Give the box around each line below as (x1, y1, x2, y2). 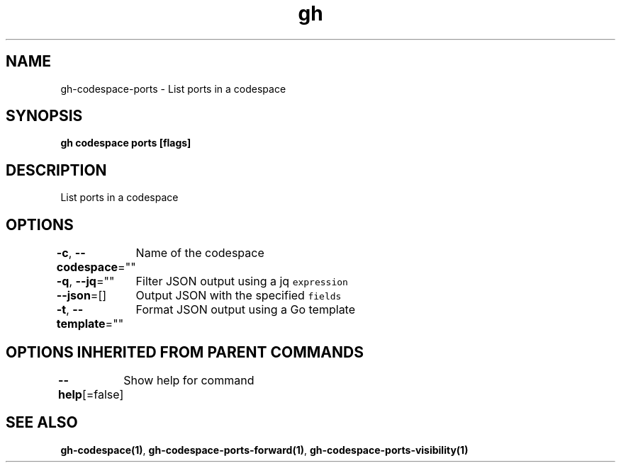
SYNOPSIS (6, 107, 83, 125)
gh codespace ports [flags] (60, 137, 191, 149)
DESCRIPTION (6, 161, 107, 179)
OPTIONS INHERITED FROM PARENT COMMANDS (6, 343, 364, 361)
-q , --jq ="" (56, 274, 115, 289)
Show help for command (123, 372, 254, 387)
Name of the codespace (135, 246, 264, 261)
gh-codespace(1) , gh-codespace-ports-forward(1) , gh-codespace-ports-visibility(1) (60, 443, 469, 456)
